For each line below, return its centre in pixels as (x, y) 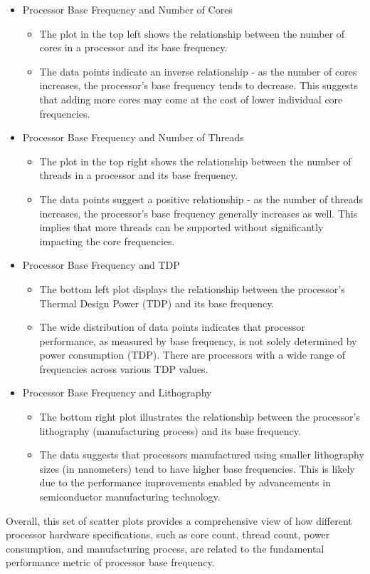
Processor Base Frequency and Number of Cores (127, 9)
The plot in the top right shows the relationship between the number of (195, 161)
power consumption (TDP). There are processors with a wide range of (192, 355)
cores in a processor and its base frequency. (133, 47)
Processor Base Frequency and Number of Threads (133, 137)
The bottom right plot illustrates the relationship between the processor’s (200, 417)
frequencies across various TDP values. (124, 368)
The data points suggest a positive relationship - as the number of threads (201, 199)
